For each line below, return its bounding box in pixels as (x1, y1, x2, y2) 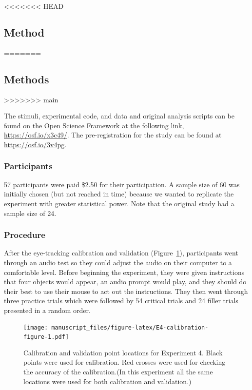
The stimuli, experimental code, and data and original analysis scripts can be (4, 111, 235, 121)
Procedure (4, 229, 45, 241)
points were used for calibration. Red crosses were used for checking (23, 357, 226, 367)
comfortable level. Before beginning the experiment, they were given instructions (4, 267, 245, 277)
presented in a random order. (4, 305, 91, 315)
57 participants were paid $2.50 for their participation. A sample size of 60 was (4, 179, 240, 189)
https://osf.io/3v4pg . (4, 139, 67, 149)
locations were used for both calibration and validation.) (23, 376, 192, 386)
